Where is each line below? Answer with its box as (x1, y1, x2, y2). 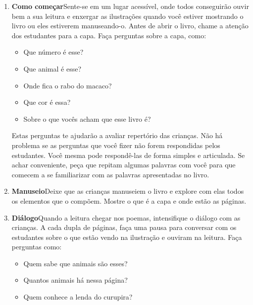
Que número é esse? (23, 47, 84, 57)
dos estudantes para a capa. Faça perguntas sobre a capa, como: (11, 30, 206, 40)
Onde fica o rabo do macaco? (23, 80, 112, 90)
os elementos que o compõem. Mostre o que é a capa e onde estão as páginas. (11, 195, 247, 206)
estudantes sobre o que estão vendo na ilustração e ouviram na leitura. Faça (11, 231, 242, 242)
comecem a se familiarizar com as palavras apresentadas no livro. (11, 169, 209, 179)
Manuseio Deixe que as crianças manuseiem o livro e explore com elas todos (11, 186, 244, 196)
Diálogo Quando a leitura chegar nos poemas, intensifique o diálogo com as (11, 212, 241, 223)
